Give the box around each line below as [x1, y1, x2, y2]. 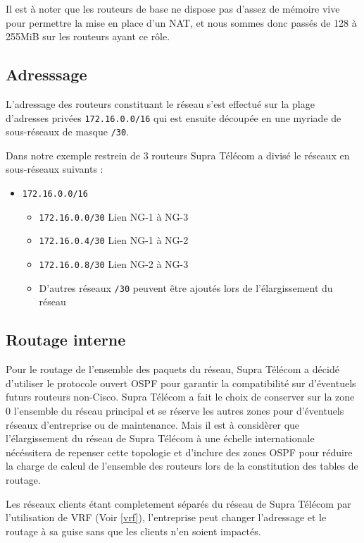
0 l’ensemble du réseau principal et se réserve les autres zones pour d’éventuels [6, 403, 344, 417]
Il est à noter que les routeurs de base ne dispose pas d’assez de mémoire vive [6, 1, 340, 16]
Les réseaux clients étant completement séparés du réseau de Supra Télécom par [6, 496, 351, 511]
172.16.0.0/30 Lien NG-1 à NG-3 [39, 209, 189, 224]
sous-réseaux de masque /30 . [6, 124, 130, 139]
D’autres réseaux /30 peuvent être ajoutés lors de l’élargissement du [39, 280, 333, 295]
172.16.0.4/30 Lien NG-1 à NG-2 [39, 233, 189, 248]
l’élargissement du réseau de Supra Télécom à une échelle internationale [6, 431, 315, 446]
